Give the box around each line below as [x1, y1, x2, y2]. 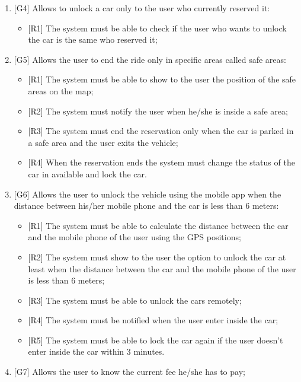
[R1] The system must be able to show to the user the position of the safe [28, 73, 296, 85]
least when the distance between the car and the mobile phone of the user [28, 262, 296, 275]
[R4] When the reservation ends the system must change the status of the [28, 156, 295, 168]
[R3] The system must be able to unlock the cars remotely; [28, 294, 242, 306]
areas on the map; [28, 84, 94, 97]
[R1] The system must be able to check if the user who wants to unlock [28, 21, 287, 34]
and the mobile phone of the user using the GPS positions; [28, 231, 241, 243]
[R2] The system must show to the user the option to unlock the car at [28, 250, 286, 263]
